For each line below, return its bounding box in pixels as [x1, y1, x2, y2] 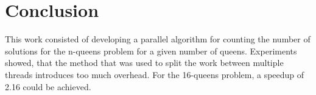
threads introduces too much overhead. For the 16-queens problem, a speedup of [5, 68, 304, 80]
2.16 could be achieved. [5, 80, 91, 93]
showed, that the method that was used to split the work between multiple [5, 56, 284, 69]
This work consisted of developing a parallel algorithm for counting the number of [5, 33, 311, 45]
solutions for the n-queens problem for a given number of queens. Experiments [5, 44, 297, 57]
